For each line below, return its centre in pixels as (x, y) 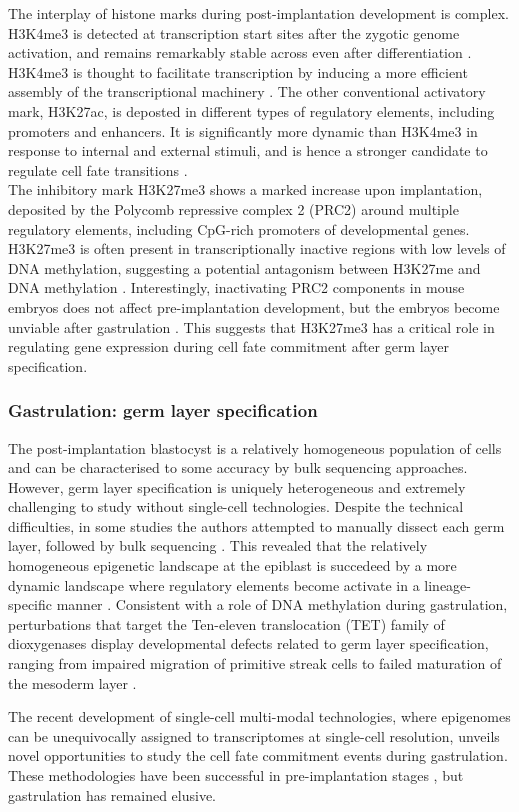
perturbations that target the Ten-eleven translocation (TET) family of (226, 623)
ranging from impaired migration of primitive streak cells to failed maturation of (255, 663)
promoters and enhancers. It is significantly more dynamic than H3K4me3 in (243, 130)
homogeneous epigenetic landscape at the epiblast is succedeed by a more (232, 565)
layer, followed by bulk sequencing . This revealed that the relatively (218, 545)
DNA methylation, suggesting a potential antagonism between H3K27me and (244, 267)
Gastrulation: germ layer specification (163, 410)
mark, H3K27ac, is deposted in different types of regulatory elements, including (251, 110)
